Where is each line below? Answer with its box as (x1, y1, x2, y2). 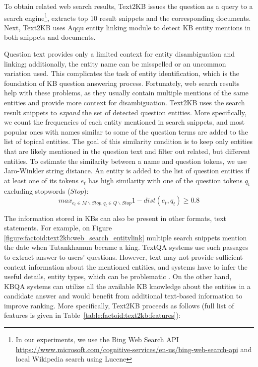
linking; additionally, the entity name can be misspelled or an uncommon (4, 58, 226, 69)
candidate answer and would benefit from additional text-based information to (4, 291, 243, 301)
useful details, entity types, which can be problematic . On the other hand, (4, 271, 232, 282)
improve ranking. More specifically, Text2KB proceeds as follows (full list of (4, 300, 234, 310)
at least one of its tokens (4, 175, 78, 185)
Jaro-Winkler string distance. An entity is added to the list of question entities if (4, 165, 250, 176)
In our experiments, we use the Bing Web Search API (15, 334, 179, 345)
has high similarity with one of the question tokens (88, 175, 243, 185)
